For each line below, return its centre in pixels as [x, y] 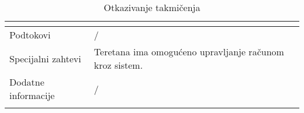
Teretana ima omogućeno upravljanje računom [189, 52]
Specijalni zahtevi [45, 58]
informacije [32, 95]
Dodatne [27, 82]
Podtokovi [30, 35]
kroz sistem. [118, 65]
